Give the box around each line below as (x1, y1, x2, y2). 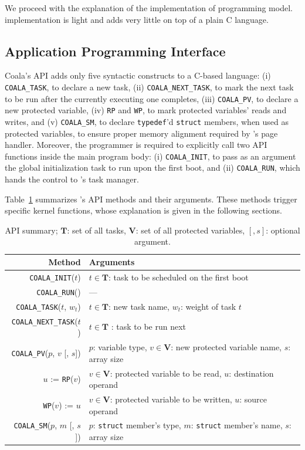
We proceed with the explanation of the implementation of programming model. (5, 2, 293, 13)
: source (239, 393, 267, 405)
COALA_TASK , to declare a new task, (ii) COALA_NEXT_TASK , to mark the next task (5, 80, 294, 93)
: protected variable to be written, (110, 393, 232, 405)
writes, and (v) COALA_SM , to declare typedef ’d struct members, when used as (5, 115, 289, 127)
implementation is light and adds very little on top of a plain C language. (5, 13, 269, 25)
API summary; (5, 224, 58, 236)
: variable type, (93, 341, 147, 353)
